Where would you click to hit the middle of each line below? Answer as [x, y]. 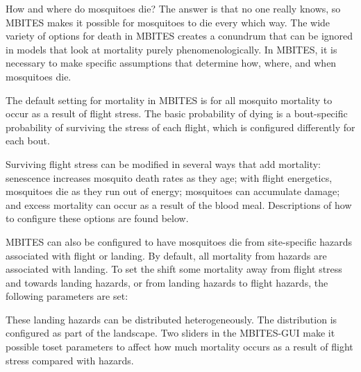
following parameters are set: [67, 296]
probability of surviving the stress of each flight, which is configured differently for [180, 127]
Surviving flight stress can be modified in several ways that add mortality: [163, 163]
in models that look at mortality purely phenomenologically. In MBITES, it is [171, 49]
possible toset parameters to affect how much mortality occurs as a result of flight [179, 347]
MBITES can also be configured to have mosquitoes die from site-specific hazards [179, 241]
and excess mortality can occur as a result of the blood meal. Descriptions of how [179, 204]
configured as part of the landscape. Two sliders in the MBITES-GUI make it [170, 333]
